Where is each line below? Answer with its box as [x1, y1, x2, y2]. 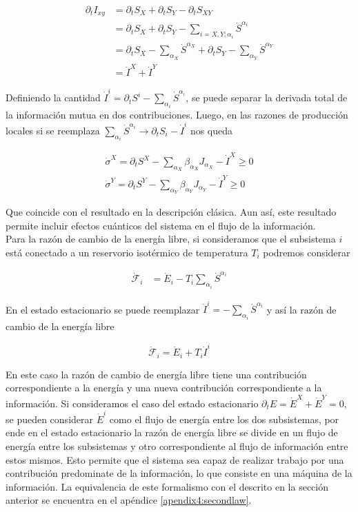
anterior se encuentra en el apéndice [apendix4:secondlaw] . [6, 493, 252, 507]
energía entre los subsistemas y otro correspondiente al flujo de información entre [6, 439, 348, 453]
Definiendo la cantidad [6, 90, 101, 105]
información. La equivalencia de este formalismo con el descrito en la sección [6, 479, 329, 493]
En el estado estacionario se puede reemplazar [6, 302, 200, 316]
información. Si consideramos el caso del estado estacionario [6, 396, 259, 410]
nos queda [190, 123, 233, 137]
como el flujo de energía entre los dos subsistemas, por [109, 411, 339, 426]
